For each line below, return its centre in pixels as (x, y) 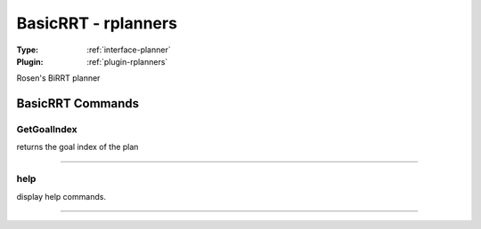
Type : (28, 50)
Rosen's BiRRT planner (58, 78)
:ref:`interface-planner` (129, 50)
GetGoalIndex (47, 130)
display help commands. (61, 196)
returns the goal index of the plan (77, 147)
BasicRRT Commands (78, 103)
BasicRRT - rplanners (97, 23)
